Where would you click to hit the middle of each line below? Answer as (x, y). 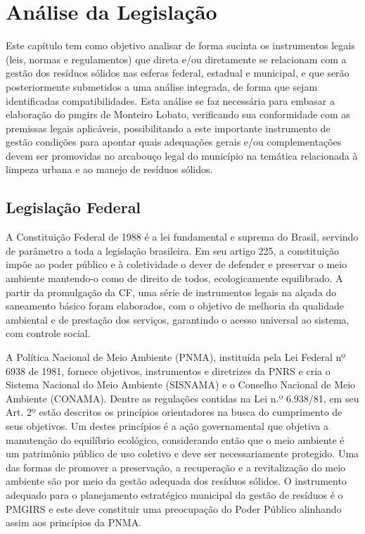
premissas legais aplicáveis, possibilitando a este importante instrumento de (168, 128)
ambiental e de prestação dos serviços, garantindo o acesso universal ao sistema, (178, 319)
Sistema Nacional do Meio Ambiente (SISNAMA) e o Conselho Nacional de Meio (181, 384)
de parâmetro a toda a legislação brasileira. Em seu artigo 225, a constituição (172, 250)
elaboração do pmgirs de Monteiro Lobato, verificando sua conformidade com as (178, 114)
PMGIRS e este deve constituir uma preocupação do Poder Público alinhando (174, 508)
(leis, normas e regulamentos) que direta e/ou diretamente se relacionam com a (176, 59)
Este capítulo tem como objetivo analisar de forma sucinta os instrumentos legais (180, 45)
